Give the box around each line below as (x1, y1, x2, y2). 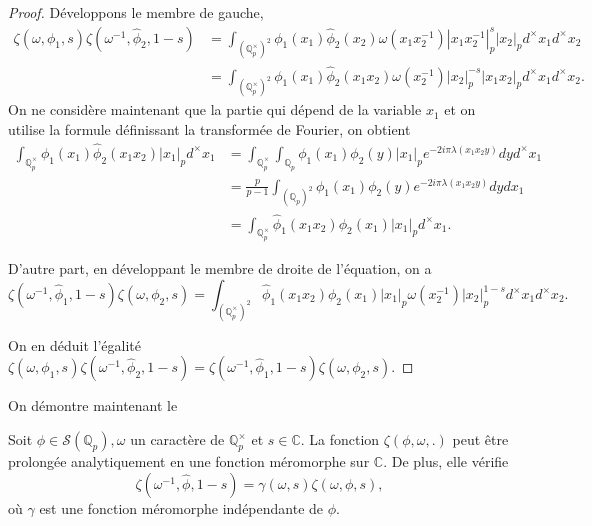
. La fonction (300, 429, 380, 450)
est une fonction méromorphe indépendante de (39, 497, 324, 518)
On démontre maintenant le (8, 395, 178, 416)
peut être (452, 429, 509, 450)
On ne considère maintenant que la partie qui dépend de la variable (8, 99, 422, 120)
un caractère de (130, 429, 225, 450)
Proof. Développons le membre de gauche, (8, 2, 264, 22)
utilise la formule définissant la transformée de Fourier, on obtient (8, 118, 411, 139)
